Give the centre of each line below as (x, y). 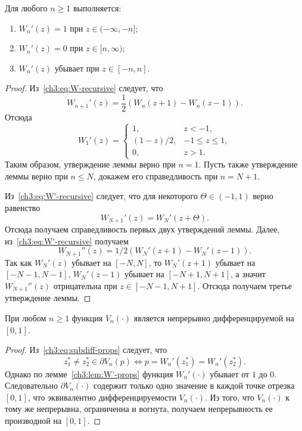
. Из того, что (230, 397)
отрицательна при (85, 285)
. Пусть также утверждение (248, 164)
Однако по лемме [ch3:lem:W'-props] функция (89, 373)
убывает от (230, 373)
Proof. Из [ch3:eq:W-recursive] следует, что (84, 88)
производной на (33, 421)
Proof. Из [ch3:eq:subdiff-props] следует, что (86, 350)
